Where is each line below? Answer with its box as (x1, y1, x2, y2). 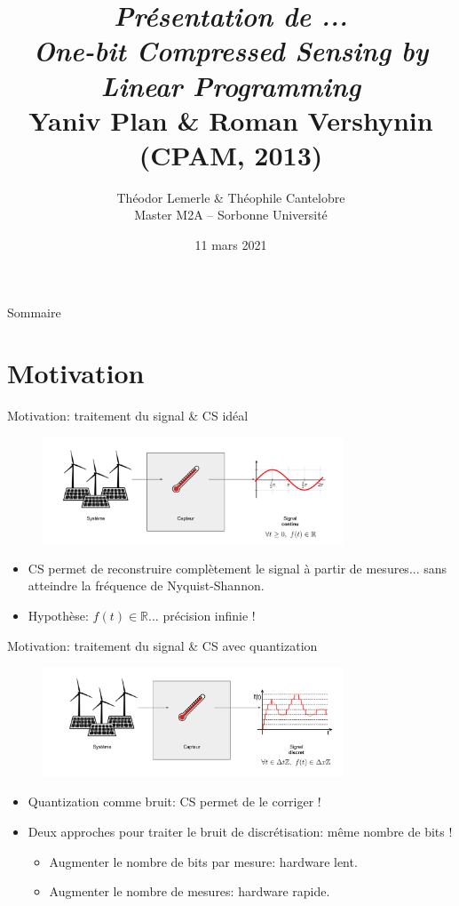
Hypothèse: (28, 605, 89, 624)
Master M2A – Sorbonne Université (134, 205, 328, 224)
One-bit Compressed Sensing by (33, 32, 429, 69)
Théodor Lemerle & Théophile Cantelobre (116, 188, 345, 206)
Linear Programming (100, 67, 361, 104)
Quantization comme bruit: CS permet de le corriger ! (28, 792, 321, 811)
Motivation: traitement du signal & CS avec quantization (7, 636, 318, 654)
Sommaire (7, 302, 61, 321)
